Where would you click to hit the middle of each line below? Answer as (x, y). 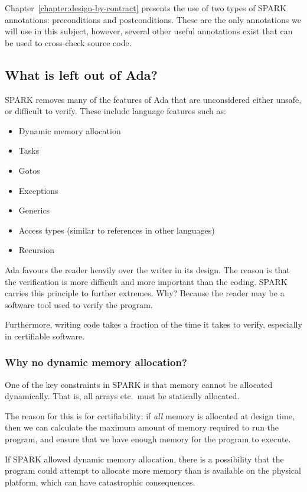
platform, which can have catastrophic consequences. (100, 482)
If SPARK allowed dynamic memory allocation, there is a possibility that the (144, 459)
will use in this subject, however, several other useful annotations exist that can (149, 31)
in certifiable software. (45, 336)
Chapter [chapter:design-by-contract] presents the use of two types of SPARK (146, 8)
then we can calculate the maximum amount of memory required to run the (142, 427)
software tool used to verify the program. (79, 304)
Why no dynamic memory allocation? (96, 362)
